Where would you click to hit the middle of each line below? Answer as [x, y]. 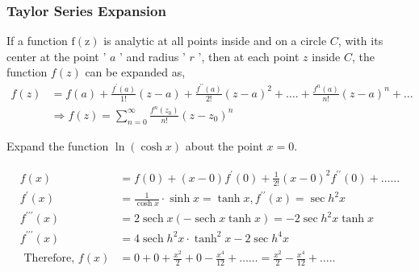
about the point [224, 145]
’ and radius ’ [153, 56]
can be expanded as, [135, 72]
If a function [37, 41]
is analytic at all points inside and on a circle [215, 41]
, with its [360, 41]
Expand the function [58, 145]
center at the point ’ [57, 56]
